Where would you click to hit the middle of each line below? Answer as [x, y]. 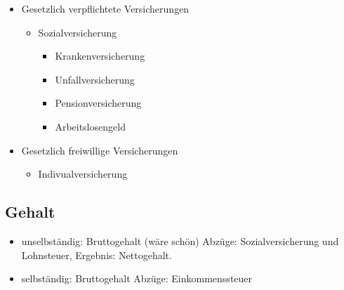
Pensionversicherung [98, 103]
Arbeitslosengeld [90, 126]
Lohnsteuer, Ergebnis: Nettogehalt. [97, 255]
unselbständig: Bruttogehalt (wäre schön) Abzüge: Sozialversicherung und [180, 240]
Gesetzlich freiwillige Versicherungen [100, 150]
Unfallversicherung [95, 79]
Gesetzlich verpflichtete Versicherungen [105, 8]
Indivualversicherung [83, 174]
